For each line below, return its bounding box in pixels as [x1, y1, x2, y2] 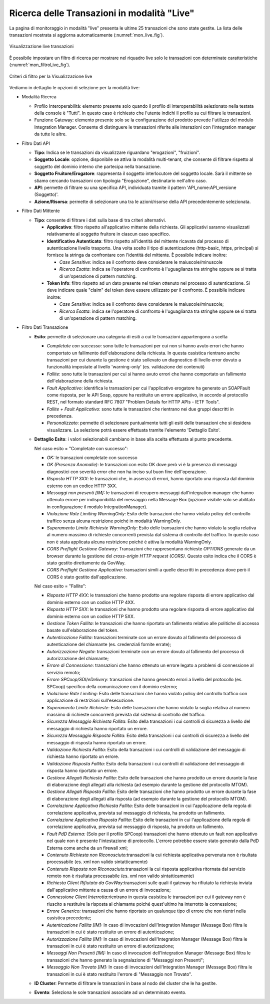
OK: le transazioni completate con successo [46, 455, 137, 461]
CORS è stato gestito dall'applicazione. [46, 574, 127, 580]
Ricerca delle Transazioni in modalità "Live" [9, 8, 194, 19]
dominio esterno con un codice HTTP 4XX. [46, 599, 135, 605]
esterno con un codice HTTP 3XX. [46, 483, 117, 489]
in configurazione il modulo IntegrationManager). [46, 504, 147, 510]
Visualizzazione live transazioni [9, 43, 74, 50]
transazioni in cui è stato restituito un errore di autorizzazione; [46, 943, 174, 949]
